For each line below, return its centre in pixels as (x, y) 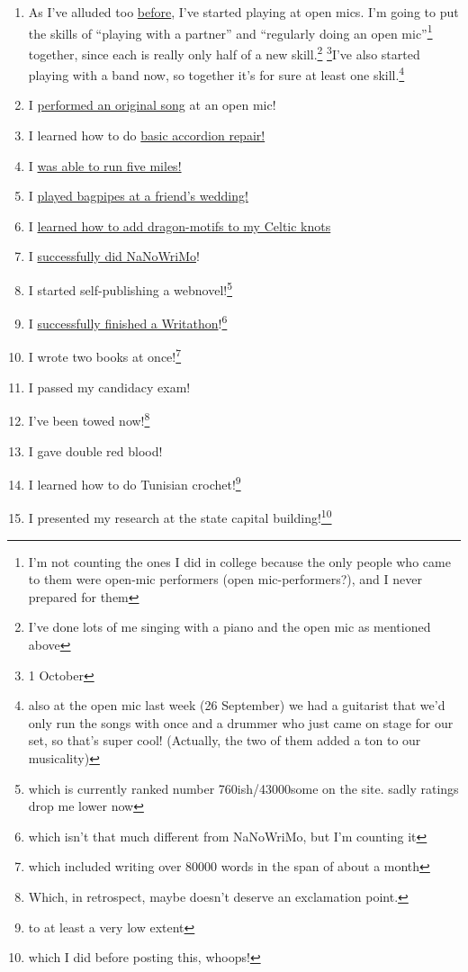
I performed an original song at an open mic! (152, 105)
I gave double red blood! (95, 450)
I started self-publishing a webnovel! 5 (130, 288)
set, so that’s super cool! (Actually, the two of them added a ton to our (225, 740)
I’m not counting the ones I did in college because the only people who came (239, 561)
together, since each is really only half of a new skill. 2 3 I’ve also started (224, 52)
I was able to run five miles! (105, 165)
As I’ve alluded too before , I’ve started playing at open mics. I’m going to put (243, 12)
